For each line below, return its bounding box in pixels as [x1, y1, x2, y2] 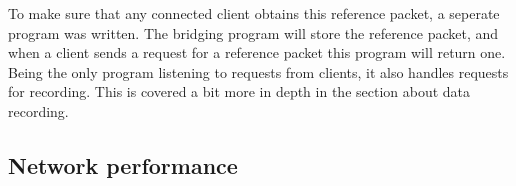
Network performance [8, 149, 238, 180]
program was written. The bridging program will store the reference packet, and [8, 22, 499, 43]
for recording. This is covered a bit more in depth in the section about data [8, 81, 471, 102]
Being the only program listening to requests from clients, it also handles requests [8, 61, 509, 82]
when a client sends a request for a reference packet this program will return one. [8, 42, 506, 63]
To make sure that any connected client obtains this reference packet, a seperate [8, 3, 500, 23]
